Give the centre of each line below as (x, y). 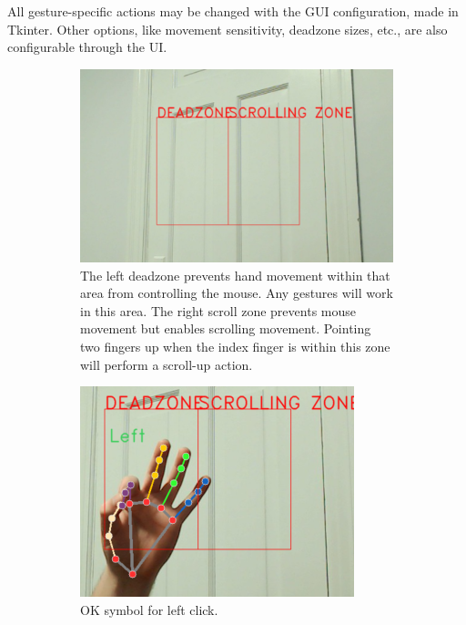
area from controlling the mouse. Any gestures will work (237, 293)
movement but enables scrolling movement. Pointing (226, 328)
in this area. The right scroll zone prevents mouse (218, 310)
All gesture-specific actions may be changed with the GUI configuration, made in (233, 11)
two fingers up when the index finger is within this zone (235, 346)
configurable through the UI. (87, 47)
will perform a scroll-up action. (167, 364)
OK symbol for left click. (149, 609)
